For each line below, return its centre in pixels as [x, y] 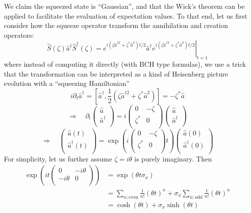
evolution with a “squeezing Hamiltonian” [67, 83]
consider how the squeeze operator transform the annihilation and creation [116, 25]
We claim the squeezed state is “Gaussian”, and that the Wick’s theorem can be [124, 6]
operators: [19, 35]
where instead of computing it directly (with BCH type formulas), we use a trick [125, 64]
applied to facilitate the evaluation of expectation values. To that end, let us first [126, 15]
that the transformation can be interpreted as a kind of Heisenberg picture [116, 73]
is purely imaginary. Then [173, 158]
